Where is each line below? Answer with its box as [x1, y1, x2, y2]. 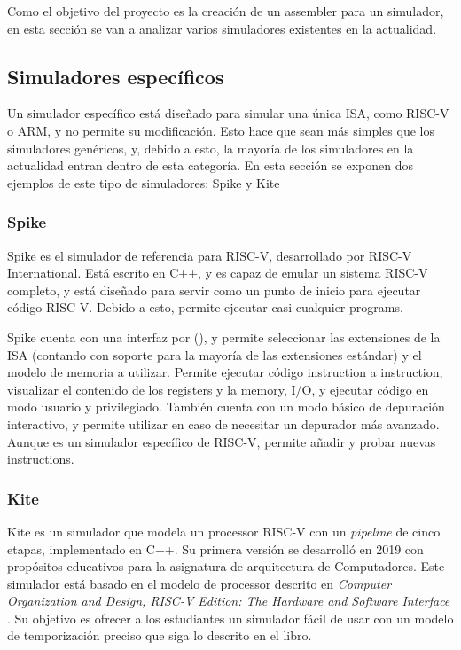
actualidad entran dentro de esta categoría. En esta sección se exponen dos [7, 156, 413, 175]
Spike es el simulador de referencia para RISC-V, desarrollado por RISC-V [7, 246, 412, 264]
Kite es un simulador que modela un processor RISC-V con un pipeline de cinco [7, 521, 441, 540]
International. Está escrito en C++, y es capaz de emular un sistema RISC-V [7, 263, 428, 282]
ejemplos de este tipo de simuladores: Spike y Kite [7, 173, 280, 192]
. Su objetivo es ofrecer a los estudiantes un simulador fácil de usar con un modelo [7, 608, 454, 627]
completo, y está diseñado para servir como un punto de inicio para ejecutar [7, 280, 421, 299]
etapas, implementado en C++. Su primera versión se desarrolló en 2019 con [7, 539, 424, 558]
